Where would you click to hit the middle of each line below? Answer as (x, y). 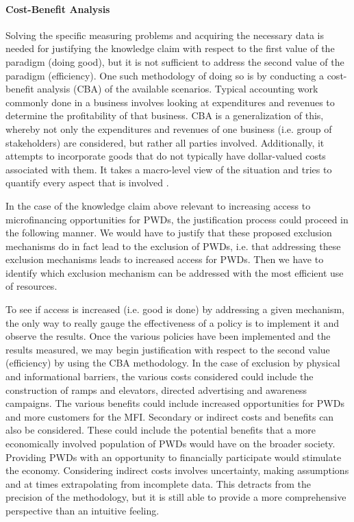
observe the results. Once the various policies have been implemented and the (168, 336)
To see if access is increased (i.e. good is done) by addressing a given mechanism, (175, 309)
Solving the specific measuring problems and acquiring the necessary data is (165, 35)
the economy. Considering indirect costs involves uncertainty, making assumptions (177, 470)
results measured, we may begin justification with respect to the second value (168, 349)
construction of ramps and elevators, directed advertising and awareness (156, 389)
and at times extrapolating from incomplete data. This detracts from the (159, 483)
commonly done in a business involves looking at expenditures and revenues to (170, 102)
